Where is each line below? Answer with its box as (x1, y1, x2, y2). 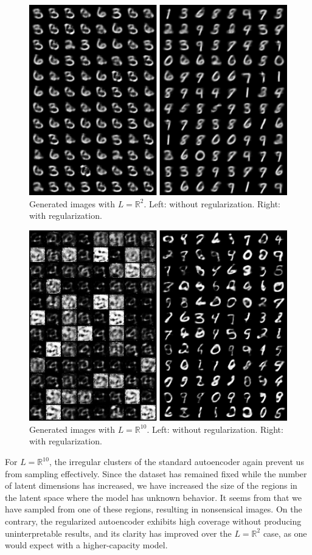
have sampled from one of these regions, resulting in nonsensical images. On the (5, 503, 302, 515)
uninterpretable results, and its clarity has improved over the (5, 526, 232, 539)
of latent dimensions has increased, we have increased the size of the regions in (5, 479, 297, 492)
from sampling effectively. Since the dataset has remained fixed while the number (5, 467, 307, 480)
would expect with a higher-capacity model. (5, 539, 168, 551)
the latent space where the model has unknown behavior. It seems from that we (5, 491, 302, 503)
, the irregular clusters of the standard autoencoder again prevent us (49, 455, 304, 468)
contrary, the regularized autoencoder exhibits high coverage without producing (5, 515, 302, 527)
